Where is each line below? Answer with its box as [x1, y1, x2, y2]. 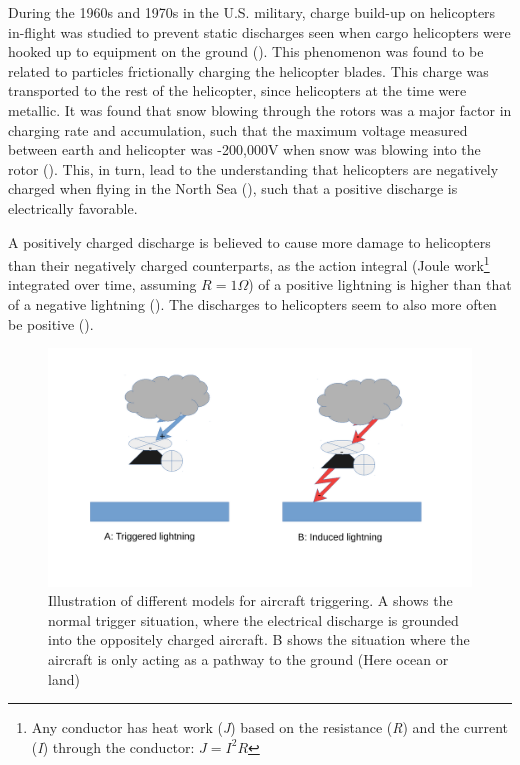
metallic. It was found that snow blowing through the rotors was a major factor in [8, 99, 512, 120]
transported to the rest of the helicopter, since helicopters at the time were [8, 80, 467, 101]
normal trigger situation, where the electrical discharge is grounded [48, 609, 459, 630]
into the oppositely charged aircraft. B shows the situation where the [48, 629, 470, 650]
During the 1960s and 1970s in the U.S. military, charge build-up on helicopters [8, 2, 496, 22]
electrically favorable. [8, 197, 138, 218]
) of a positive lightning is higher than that [248, 274, 512, 295]
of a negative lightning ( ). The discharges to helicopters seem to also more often [8, 293, 497, 314]
